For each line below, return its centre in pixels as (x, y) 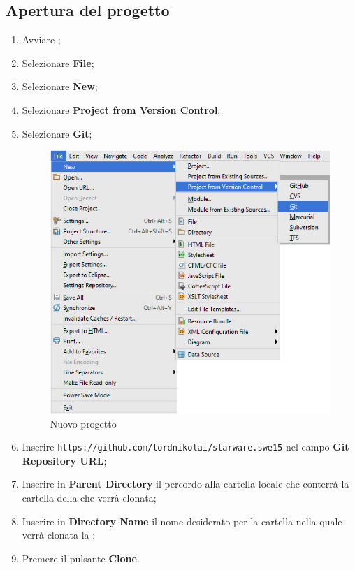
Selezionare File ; (58, 63)
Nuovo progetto (83, 423)
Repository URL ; (64, 460)
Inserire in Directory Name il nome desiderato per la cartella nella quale (182, 521)
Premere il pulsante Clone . (81, 558)
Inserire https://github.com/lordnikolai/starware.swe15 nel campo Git (186, 447)
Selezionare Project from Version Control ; (121, 109)
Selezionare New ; (60, 86)
